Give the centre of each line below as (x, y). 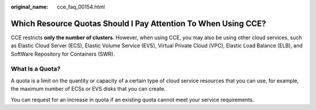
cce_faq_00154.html (81, 7)
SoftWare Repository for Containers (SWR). (63, 54)
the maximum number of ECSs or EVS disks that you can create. (88, 89)
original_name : (30, 7)
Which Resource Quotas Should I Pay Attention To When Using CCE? (138, 23)
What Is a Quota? (36, 69)
